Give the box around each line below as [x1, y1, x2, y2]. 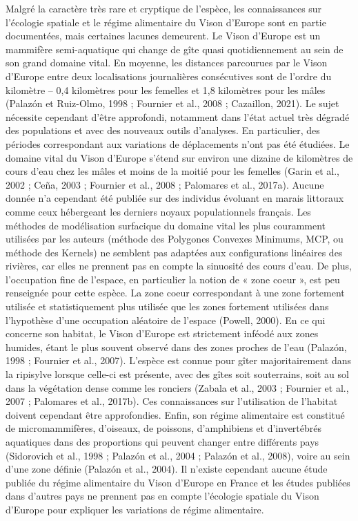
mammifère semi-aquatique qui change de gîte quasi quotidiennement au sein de [6, 41, 344, 56]
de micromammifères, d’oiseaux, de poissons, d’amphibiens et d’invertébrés [6, 421, 322, 435]
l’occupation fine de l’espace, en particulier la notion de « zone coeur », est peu [6, 272, 340, 286]
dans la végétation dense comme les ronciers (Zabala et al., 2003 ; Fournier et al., [6, 380, 349, 395]
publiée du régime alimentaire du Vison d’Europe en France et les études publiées [6, 475, 350, 489]
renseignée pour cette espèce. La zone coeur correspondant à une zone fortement [6, 285, 345, 300]
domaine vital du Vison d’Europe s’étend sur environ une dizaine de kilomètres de [6, 150, 353, 164]
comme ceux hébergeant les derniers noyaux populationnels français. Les [6, 204, 311, 218]
